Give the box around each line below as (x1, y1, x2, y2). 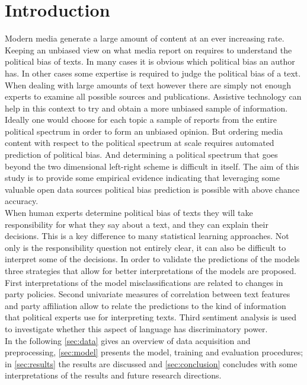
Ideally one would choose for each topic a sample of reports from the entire (5, 113, 277, 126)
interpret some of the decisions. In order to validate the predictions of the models (5, 253, 300, 265)
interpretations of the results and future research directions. (5, 369, 222, 381)
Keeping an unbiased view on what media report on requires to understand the (5, 43, 292, 56)
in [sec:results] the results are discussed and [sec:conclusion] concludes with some (5, 357, 298, 370)
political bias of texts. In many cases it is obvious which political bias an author (5, 55, 295, 68)
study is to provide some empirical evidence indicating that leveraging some (5, 171, 280, 184)
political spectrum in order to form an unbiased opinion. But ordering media (5, 125, 283, 137)
